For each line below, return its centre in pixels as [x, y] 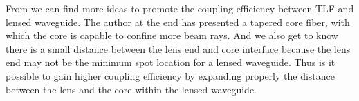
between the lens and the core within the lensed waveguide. [131, 89]
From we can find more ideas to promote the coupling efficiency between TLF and [180, 8]
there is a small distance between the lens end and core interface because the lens [178, 48]
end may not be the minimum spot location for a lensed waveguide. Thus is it [171, 62]
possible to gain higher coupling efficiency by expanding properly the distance [170, 75]
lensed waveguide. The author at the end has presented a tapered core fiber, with [178, 22]
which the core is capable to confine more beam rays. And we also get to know [172, 35]
